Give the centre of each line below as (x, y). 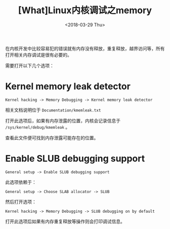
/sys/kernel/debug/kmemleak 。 (38, 127)
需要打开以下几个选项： (30, 65)
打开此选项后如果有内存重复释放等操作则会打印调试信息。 (65, 221)
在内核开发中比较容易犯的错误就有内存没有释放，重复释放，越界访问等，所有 (85, 48)
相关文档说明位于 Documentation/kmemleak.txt (53, 110)
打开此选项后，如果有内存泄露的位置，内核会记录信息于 (63, 121)
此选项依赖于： (21, 182)
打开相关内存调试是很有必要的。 (38, 55)
